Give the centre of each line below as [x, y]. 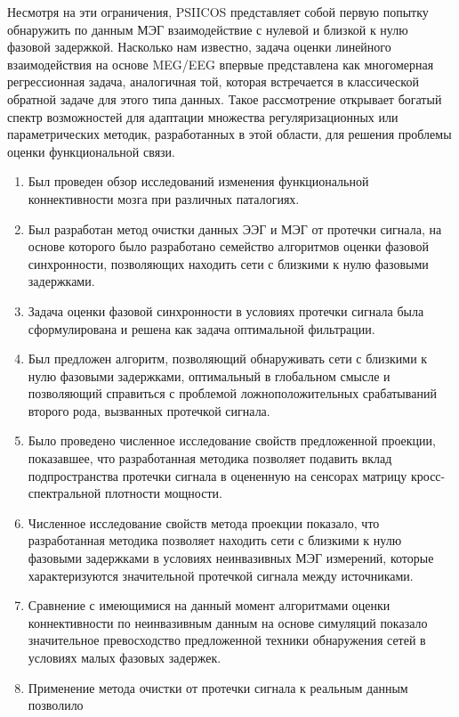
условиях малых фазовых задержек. [125, 657]
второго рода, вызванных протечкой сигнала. [149, 410]
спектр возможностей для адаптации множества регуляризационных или [203, 116]
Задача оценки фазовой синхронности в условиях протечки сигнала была [226, 310]
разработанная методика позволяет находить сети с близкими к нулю [215, 540]
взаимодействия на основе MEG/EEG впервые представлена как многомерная [221, 64]
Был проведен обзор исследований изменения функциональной [198, 181]
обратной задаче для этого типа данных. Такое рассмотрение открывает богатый [225, 98]
